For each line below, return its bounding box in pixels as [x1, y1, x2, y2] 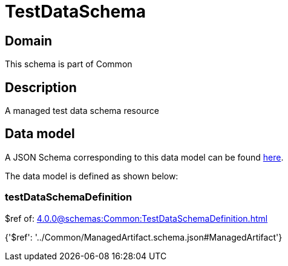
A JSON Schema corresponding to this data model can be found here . [5, 151, 284, 162]
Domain [5, 33, 53, 48]
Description [5, 79, 77, 95]
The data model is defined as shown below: [5, 170, 178, 181]
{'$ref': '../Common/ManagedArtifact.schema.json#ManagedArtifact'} [5, 231, 283, 242]
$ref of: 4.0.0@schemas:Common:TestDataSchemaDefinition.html [5, 213, 268, 224]
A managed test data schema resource [5, 105, 159, 116]
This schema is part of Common [5, 59, 133, 70]
